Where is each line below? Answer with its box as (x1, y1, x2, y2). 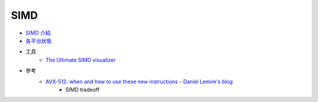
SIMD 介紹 (25, 29, 51, 36)
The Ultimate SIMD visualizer (45, 56, 116, 63)
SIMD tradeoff (65, 86, 100, 93)
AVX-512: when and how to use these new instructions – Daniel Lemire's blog (45, 78, 233, 85)
